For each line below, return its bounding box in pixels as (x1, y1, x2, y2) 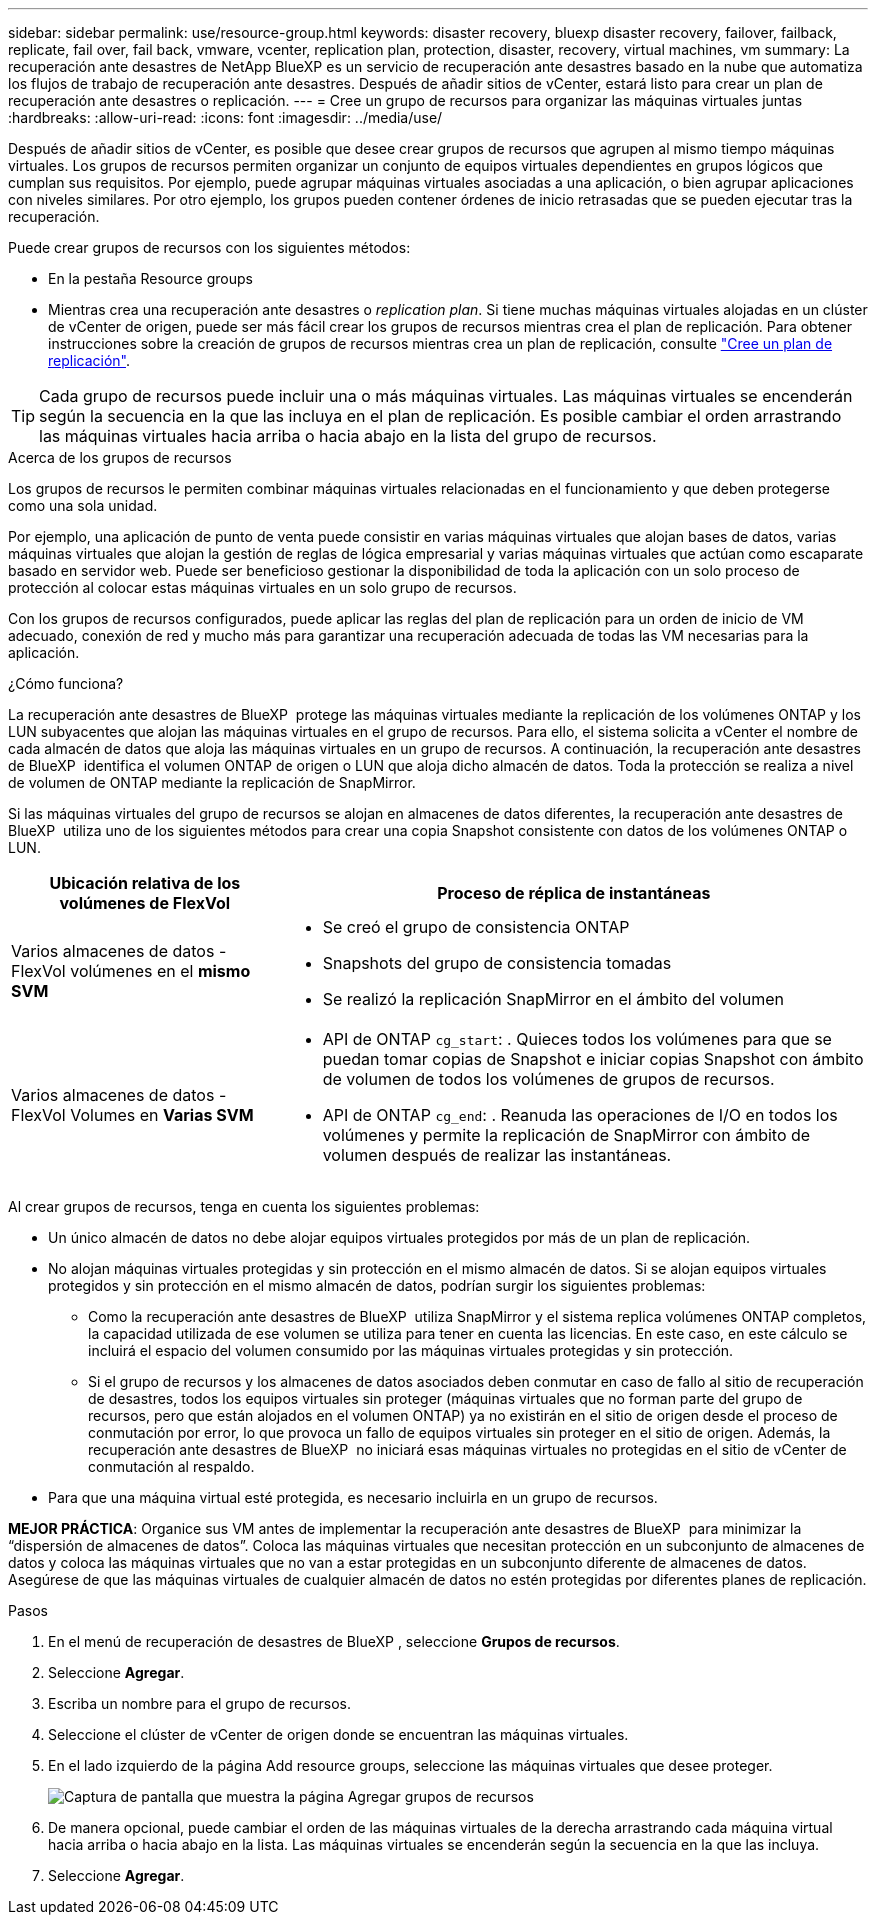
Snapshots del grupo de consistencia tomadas (322, 953, 672, 973)
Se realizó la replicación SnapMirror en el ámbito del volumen (322, 989, 784, 1009)
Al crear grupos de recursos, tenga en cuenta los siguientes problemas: (8, 1198, 480, 1215)
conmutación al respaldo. (88, 1458, 255, 1475)
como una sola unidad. (8, 497, 158, 514)
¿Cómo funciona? (8, 675, 124, 692)
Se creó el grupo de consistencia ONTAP (322, 917, 630, 937)
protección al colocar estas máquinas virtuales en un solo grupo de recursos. (8, 579, 517, 596)
